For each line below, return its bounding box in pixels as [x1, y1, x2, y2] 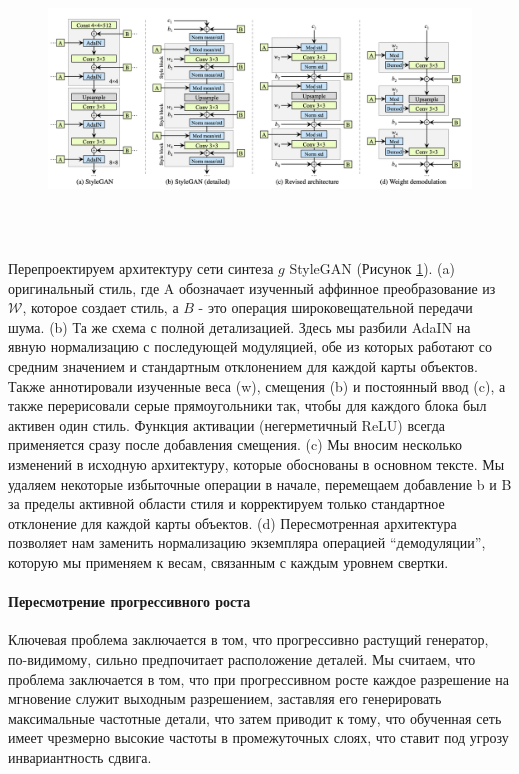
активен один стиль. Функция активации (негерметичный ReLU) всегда [8, 414, 445, 435]
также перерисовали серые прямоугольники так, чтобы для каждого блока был [8, 395, 487, 416]
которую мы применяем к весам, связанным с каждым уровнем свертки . [8, 551, 449, 572]
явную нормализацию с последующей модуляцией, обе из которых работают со [8, 336, 493, 357]
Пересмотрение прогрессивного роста [8, 591, 251, 612]
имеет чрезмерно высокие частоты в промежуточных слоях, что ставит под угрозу [8, 727, 509, 748]
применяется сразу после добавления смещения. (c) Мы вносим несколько [8, 434, 463, 455]
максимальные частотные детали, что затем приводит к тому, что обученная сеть [8, 707, 502, 728]
